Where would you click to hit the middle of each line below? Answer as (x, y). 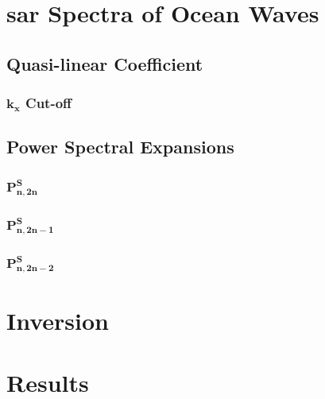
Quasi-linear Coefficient (105, 63)
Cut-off (49, 103)
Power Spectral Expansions (120, 147)
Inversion (58, 320)
